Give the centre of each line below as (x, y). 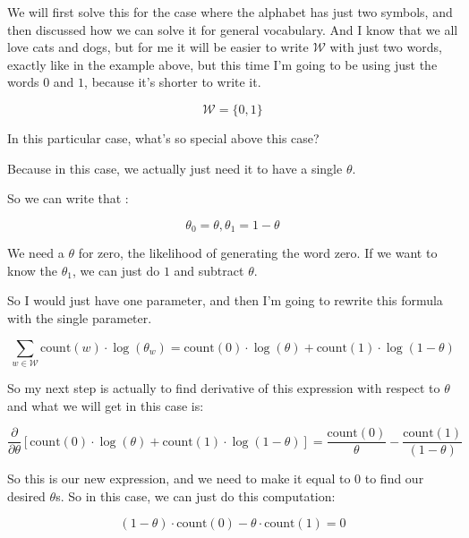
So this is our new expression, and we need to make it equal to (179, 478)
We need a (36, 253)
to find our (394, 478)
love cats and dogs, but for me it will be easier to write (158, 47)
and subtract (209, 270)
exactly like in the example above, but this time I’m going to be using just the (222, 64)
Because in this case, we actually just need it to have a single (175, 168)
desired (26, 495)
